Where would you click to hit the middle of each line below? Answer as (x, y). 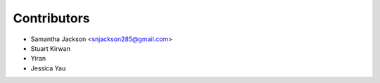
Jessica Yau (48, 68)
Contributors (52, 18)
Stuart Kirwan (50, 48)
